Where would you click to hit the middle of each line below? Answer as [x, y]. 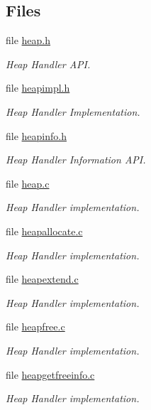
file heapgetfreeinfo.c [50, 374]
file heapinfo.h [36, 135]
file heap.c [28, 183]
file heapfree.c [35, 327]
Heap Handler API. [48, 64]
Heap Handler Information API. [76, 160]
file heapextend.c [42, 279]
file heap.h [28, 40]
